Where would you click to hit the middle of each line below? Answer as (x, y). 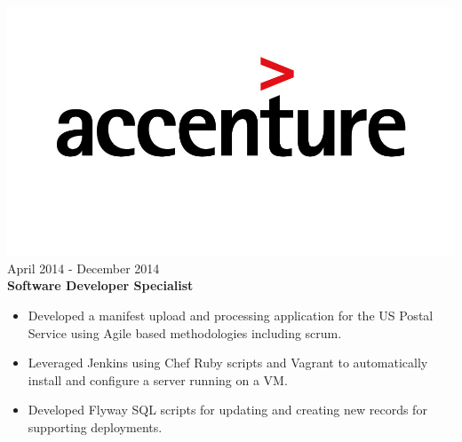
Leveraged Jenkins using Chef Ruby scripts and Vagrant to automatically (228, 363)
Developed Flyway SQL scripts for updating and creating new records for (227, 410)
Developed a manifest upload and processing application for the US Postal (231, 315)
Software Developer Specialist (100, 285)
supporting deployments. (95, 426)
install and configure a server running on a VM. (158, 379)
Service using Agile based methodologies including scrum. (185, 332)
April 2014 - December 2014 (84, 268)
